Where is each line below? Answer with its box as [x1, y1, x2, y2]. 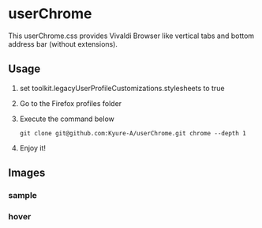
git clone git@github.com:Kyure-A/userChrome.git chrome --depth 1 [19, 129, 246, 137]
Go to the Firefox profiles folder [19, 98, 122, 108]
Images [8, 166, 46, 180]
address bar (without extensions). [8, 39, 118, 48]
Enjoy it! [19, 143, 46, 153]
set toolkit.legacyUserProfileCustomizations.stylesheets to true [19, 83, 225, 93]
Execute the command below [19, 114, 114, 123]
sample [8, 190, 38, 201]
